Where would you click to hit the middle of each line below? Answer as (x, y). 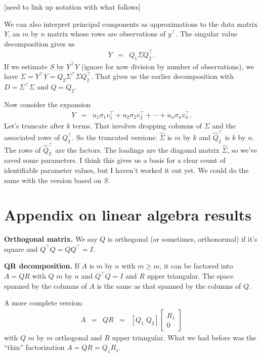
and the (224, 125)
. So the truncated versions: (115, 137)
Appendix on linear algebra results (128, 215)
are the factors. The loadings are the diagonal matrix (137, 149)
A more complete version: (44, 303)
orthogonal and (79, 337)
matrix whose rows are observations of (106, 34)
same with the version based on (53, 180)
